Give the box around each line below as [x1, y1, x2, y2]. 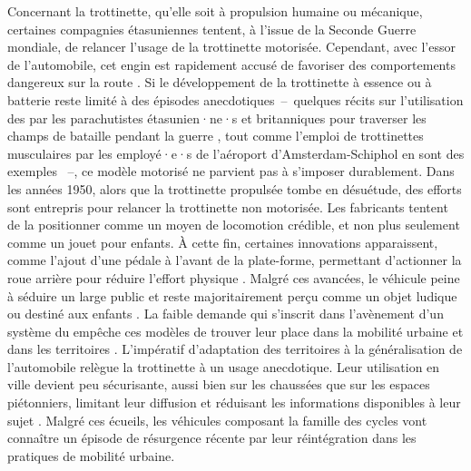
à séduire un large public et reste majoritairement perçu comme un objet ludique [7, 286, 457, 305]
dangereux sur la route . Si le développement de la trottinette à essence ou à [7, 73, 432, 92]
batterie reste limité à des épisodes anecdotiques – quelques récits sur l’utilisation [7, 90, 464, 109]
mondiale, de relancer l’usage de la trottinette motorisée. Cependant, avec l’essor [7, 37, 456, 56]
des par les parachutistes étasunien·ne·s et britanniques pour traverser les [7, 108, 427, 127]
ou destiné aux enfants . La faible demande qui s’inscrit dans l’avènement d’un [7, 304, 444, 323]
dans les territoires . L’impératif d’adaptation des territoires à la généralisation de [7, 339, 463, 358]
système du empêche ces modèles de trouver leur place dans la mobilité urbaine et [7, 321, 464, 340]
